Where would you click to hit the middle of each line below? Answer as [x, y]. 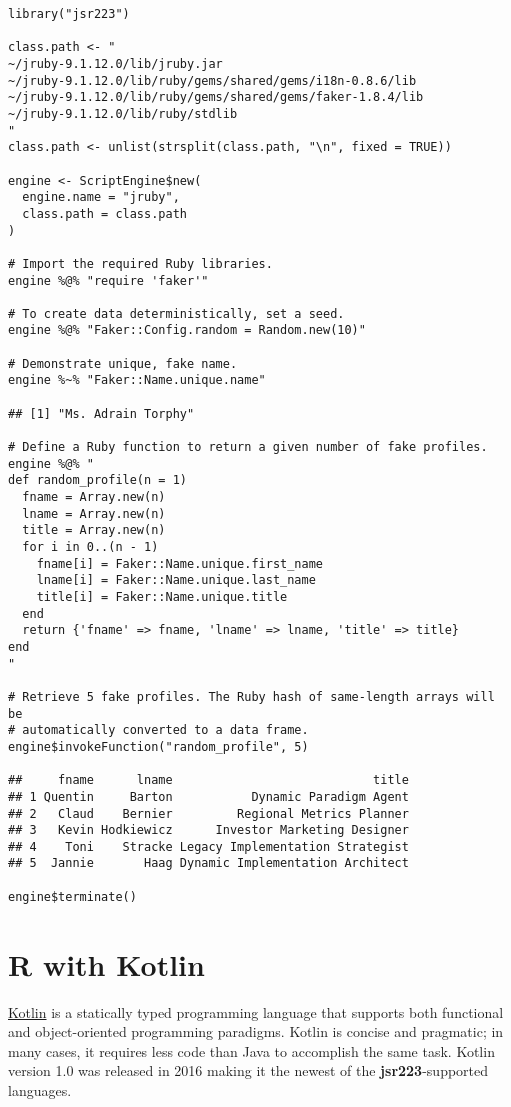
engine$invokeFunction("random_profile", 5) [158, 746]
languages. [40, 1089]
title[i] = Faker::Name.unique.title [162, 596]
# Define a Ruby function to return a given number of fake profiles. [248, 447]
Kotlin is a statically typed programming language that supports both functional [256, 1011]
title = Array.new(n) [94, 530]
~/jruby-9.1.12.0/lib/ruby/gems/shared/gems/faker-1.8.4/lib [216, 97]
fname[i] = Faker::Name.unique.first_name [179, 563]
